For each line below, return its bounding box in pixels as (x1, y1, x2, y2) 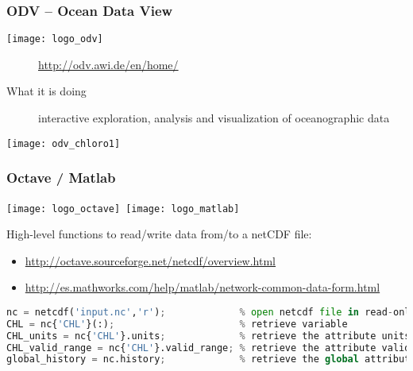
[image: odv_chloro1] (6, 137, 121, 149)
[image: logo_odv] (6, 33, 103, 45)
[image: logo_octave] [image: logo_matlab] (6, 203, 240, 214)
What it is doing (6, 83, 87, 99)
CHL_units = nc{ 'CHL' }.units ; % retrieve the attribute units (6, 330, 411, 342)
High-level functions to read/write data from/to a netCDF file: (6, 226, 312, 242)
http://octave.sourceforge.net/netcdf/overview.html (25, 252, 276, 269)
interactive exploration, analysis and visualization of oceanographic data (38, 110, 390, 126)
